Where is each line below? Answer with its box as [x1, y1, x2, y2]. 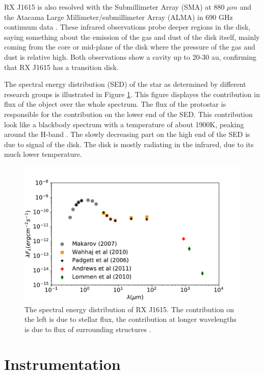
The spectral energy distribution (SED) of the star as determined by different [4, 79, 246, 89]
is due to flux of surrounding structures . [24, 323, 151, 334]
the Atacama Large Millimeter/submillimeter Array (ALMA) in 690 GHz [4, 11, 233, 22]
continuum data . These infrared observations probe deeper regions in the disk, [4, 21, 251, 32]
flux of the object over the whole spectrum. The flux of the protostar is [4, 99, 226, 109]
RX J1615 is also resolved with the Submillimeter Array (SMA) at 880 [4, 2, 225, 12]
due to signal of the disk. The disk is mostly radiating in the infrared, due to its [4, 138, 254, 149]
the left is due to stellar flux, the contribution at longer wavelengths [24, 314, 237, 324]
